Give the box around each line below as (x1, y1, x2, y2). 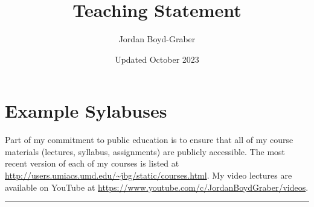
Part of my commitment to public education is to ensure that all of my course (5, 133, 293, 146)
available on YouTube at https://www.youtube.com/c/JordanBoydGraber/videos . (5, 180, 309, 193)
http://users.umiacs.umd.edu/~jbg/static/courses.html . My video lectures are (5, 169, 292, 182)
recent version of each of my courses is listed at (5, 157, 179, 170)
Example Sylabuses (5, 98, 167, 123)
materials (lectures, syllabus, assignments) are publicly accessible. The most (5, 145, 286, 158)
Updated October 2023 (115, 53, 199, 65)
